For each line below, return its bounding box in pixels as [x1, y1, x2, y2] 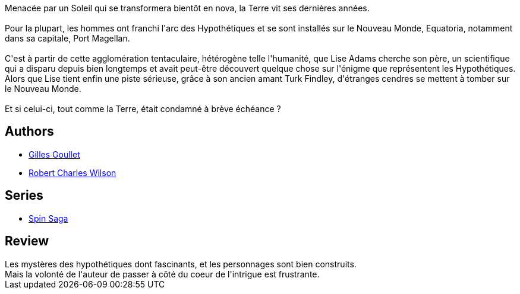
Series [5, 188, 43, 203]
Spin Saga [29, 213, 68, 223]
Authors [5, 124, 54, 139]
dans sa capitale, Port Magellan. [5, 33, 130, 43]
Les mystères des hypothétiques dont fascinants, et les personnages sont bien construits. [5, 258, 357, 269]
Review [5, 234, 49, 249]
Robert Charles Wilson [29, 167, 116, 178]
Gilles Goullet [29, 149, 80, 159]
